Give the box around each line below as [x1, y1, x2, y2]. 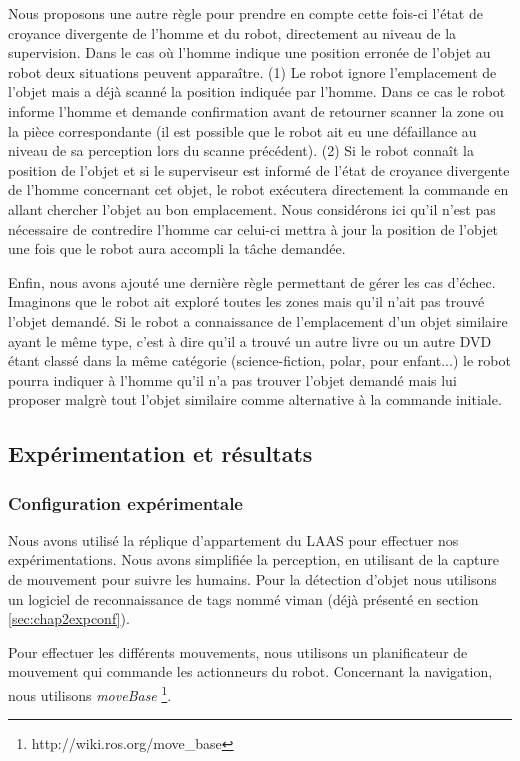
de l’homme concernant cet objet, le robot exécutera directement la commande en [8, 179, 509, 200]
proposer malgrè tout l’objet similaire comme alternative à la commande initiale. [8, 389, 502, 410]
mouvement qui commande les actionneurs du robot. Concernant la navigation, [8, 661, 493, 682]
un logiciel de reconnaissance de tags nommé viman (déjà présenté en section [8, 588, 479, 609]
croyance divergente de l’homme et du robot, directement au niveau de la [8, 22, 457, 43]
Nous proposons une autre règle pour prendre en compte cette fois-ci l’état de [8, 3, 483, 23]
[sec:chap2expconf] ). [8, 608, 130, 629]
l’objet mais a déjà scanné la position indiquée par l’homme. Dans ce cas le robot [8, 81, 506, 102]
